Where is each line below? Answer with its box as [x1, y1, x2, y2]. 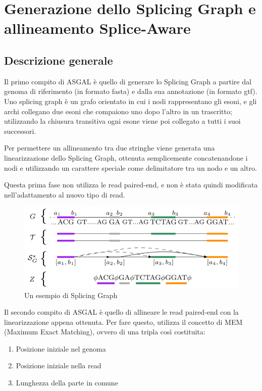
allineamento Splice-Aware [4, 18, 191, 38]
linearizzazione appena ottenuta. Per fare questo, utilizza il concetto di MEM [4, 316, 243, 327]
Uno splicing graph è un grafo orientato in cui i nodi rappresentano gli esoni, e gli [4, 95, 257, 106]
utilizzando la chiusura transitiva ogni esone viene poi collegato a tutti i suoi [4, 116, 241, 126]
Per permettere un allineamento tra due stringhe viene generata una [4, 142, 215, 153]
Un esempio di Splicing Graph [24, 289, 118, 300]
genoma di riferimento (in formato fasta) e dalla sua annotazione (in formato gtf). [4, 86, 257, 96]
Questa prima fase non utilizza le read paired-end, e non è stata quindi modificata [4, 179, 258, 190]
